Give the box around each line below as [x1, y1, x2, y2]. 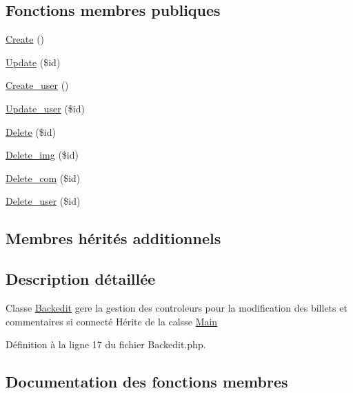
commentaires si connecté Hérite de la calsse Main [6, 314, 218, 328]
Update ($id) [6, 54, 61, 69]
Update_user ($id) [6, 101, 85, 115]
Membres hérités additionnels [6, 228, 221, 249]
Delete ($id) [6, 124, 56, 139]
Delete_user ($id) [6, 194, 81, 208]
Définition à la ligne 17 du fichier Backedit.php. [6, 337, 206, 352]
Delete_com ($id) [6, 170, 81, 185]
